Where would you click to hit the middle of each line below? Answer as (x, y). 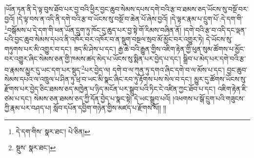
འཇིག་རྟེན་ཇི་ (233, 89)
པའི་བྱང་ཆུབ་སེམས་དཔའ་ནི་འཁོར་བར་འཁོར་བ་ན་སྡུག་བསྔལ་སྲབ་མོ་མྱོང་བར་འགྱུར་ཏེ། (104, 39)
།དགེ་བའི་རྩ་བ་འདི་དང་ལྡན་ (215, 29)
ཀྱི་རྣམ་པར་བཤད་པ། (28, 108)
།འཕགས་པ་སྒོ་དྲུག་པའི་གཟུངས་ (209, 98)
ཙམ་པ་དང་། (18, 98)
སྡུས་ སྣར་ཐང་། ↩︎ (36, 148)
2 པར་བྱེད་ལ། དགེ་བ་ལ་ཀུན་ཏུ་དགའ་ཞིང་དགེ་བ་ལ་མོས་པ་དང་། (153, 69)
